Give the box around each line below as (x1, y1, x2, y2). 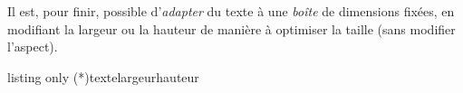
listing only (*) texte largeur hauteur (7, 67, 199, 86)
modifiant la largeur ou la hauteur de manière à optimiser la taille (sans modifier (7, 19, 456, 38)
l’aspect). (7, 37, 58, 56)
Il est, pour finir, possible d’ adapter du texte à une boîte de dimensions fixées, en (7, 2, 455, 20)
